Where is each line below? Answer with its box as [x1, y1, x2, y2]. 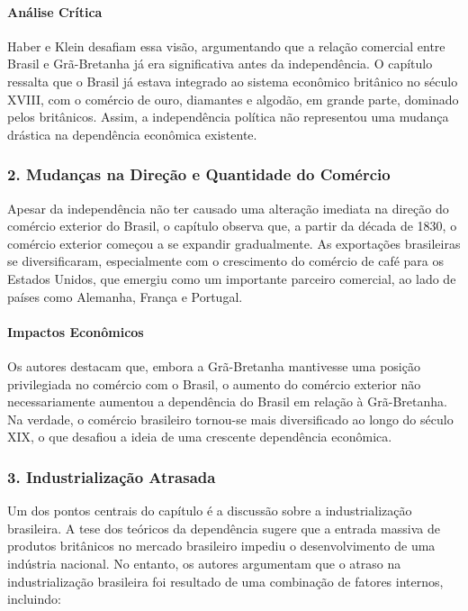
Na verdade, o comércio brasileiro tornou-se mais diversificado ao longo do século [7, 409, 454, 428]
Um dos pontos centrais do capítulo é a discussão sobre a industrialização [7, 501, 412, 520]
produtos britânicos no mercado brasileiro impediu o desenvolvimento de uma [7, 536, 436, 555]
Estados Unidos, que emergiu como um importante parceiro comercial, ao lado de [7, 269, 456, 287]
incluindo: [7, 589, 61, 608]
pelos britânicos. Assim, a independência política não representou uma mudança [7, 107, 449, 126]
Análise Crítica [7, 2, 103, 21]
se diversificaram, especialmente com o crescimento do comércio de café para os [7, 251, 445, 270]
